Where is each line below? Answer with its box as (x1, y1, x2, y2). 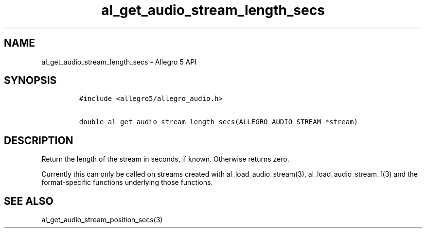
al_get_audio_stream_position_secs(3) (41, 215, 163, 224)
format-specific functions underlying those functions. (41, 178, 213, 187)
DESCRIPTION (4, 134, 73, 147)
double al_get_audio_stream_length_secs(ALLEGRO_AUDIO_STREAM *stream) (79, 118, 358, 126)
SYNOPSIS (4, 74, 57, 87)
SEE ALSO (4, 195, 53, 207)
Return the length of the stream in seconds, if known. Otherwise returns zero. (41, 155, 289, 164)
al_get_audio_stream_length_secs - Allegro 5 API (41, 57, 196, 66)
